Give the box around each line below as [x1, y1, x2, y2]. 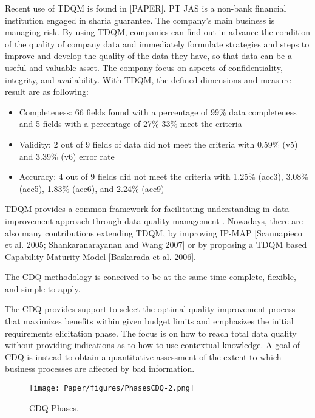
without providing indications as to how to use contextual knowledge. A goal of [5, 338, 300, 351]
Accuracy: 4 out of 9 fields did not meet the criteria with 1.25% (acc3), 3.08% [19, 170, 308, 183]
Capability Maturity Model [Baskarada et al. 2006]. [5, 250, 196, 262]
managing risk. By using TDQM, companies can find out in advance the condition [5, 26, 311, 38]
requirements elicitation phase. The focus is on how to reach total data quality [5, 326, 297, 339]
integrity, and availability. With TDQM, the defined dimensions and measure [5, 73, 291, 86]
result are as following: [5, 85, 89, 98]
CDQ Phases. [29, 401, 79, 414]
